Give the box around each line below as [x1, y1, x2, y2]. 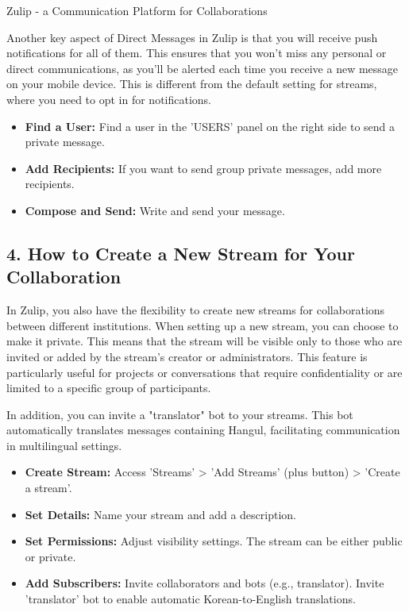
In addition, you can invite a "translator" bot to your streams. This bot [6, 406, 353, 422]
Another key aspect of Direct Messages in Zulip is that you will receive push [6, 29, 378, 45]
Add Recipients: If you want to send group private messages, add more [25, 160, 382, 176]
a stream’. [25, 479, 72, 496]
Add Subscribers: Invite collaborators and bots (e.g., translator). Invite [25, 575, 384, 591]
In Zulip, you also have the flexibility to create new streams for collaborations [6, 302, 385, 318]
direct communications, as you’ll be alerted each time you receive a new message [6, 60, 399, 76]
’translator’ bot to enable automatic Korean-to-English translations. [25, 591, 356, 607]
